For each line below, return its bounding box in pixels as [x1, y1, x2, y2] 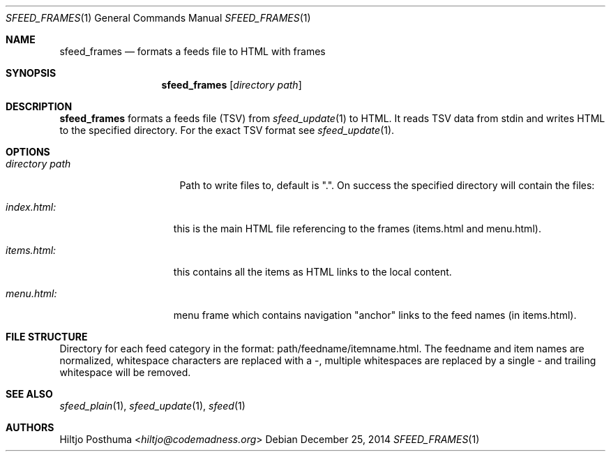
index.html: [6, 201, 56, 213]
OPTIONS [6, 146, 50, 158]
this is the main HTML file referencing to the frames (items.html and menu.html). [173, 223, 541, 234]
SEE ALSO [6, 388, 53, 400]
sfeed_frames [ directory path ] [161, 79, 302, 91]
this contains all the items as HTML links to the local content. [173, 266, 452, 278]
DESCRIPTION [6, 100, 73, 112]
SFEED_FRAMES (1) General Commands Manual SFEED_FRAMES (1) [6, 12, 311, 24]
